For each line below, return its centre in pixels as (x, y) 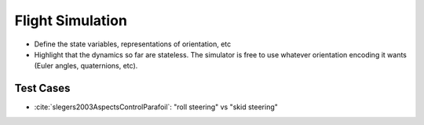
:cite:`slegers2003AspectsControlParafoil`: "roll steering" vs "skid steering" (156, 107)
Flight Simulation (71, 20)
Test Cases (42, 88)
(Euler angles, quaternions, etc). (86, 66)
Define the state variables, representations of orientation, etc (133, 44)
